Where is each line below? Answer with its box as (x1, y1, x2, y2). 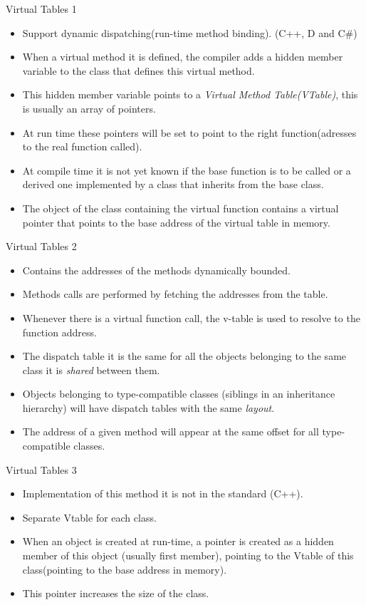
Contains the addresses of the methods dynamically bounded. (22, 262, 291, 277)
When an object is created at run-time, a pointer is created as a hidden (22, 534, 334, 549)
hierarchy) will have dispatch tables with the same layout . (22, 400, 275, 415)
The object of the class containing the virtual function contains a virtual (22, 200, 339, 215)
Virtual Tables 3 (6, 462, 77, 477)
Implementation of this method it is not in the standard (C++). (22, 486, 303, 501)
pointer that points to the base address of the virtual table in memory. (22, 214, 330, 229)
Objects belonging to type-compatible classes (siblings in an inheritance (22, 386, 335, 401)
